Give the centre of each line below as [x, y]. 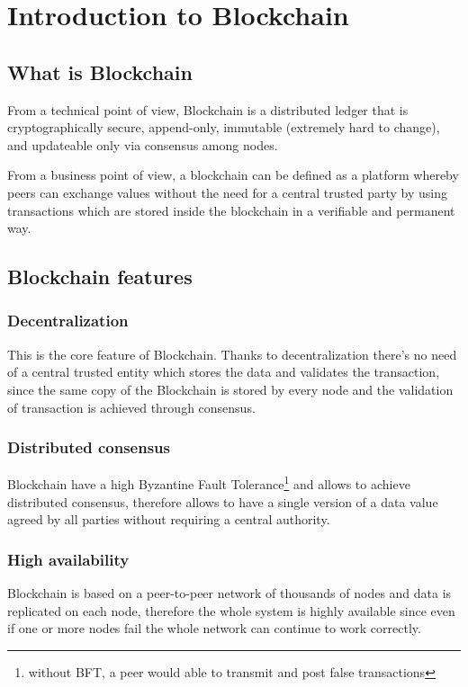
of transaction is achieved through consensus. [131, 407]
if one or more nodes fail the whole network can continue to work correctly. [214, 628]
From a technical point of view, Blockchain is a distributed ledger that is [208, 109]
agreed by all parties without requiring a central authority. [169, 519]
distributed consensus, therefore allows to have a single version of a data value [223, 501]
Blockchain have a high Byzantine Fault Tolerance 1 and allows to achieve [209, 482]
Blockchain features [100, 277]
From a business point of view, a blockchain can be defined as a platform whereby [233, 175]
